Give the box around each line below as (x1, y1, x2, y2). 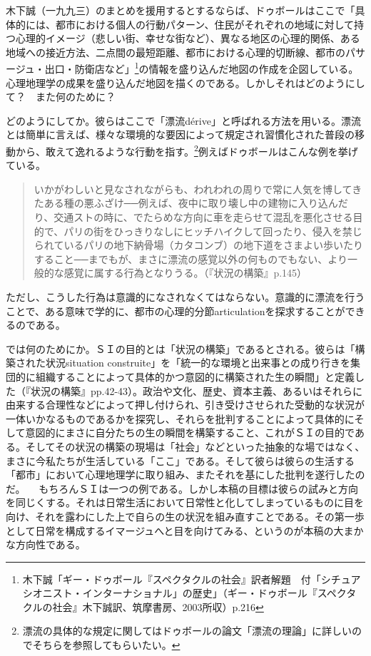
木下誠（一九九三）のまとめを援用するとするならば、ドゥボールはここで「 (6, 3, 355, 17)
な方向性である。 (6, 537, 86, 552)
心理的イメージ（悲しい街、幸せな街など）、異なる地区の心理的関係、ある (15, 31, 360, 46)
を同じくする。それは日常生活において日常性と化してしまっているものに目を (6, 495, 364, 510)
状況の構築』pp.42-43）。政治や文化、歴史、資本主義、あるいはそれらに (30, 383, 363, 398)
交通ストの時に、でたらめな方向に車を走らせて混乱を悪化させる (54, 210, 353, 225)
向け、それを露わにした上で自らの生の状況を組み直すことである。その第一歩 (6, 508, 365, 523)
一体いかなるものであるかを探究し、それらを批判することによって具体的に (6, 411, 355, 426)
